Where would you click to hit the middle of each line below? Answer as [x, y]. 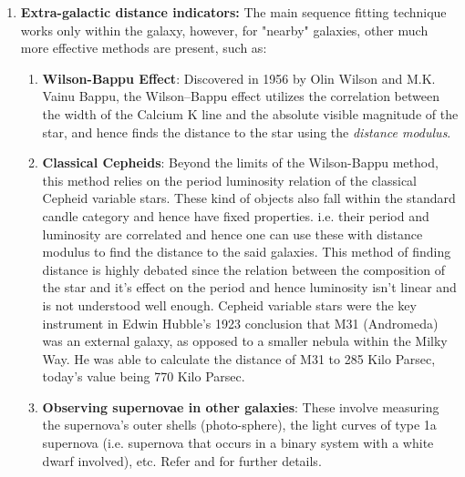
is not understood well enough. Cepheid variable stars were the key [229, 304]
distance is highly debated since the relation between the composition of [243, 269]
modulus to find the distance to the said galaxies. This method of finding [247, 252]
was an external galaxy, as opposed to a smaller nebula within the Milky [245, 341]
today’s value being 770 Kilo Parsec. [144, 376]
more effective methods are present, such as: [144, 48]
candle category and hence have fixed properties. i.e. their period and [236, 215]
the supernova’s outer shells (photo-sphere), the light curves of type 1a [239, 425]
